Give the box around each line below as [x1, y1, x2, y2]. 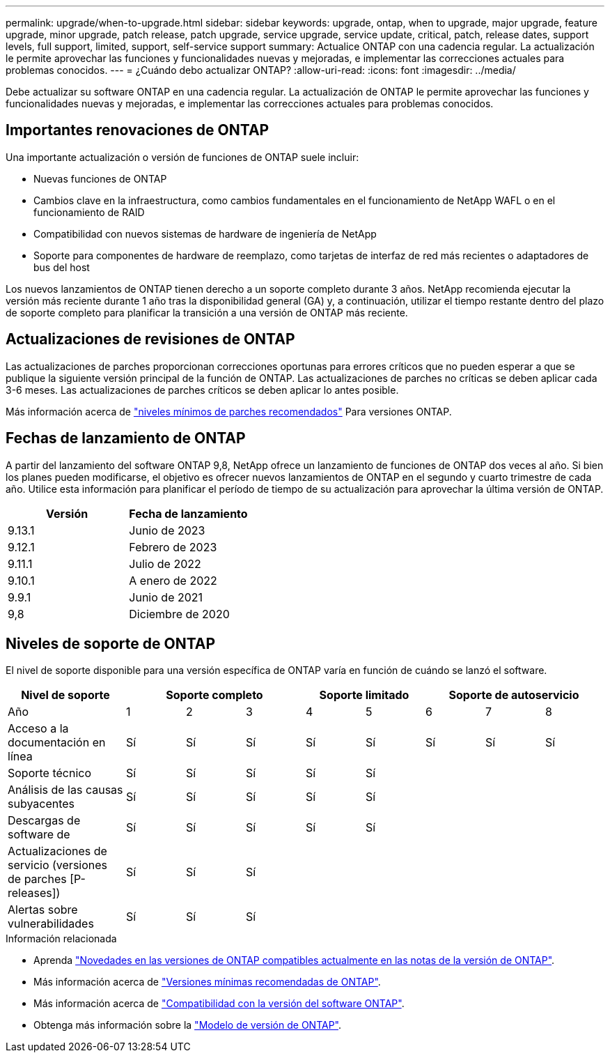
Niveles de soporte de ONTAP [6, 634, 216, 652]
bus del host [33, 261, 90, 273]
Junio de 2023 [129, 523, 205, 537]
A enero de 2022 [129, 573, 217, 588]
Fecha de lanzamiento [129, 506, 248, 521]
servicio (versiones [8, 858, 108, 873]
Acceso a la [8, 721, 69, 736]
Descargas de [8, 813, 81, 828]
